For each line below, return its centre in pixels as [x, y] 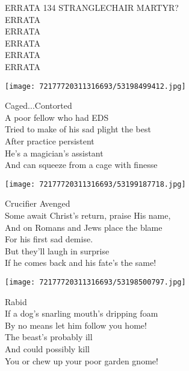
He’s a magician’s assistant [54, 153]
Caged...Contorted [39, 105]
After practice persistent [50, 141]
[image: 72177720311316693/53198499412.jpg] [95, 86]
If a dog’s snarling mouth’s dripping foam [82, 313]
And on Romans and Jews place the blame [84, 227]
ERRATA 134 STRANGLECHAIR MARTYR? [92, 7]
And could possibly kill [47, 349]
